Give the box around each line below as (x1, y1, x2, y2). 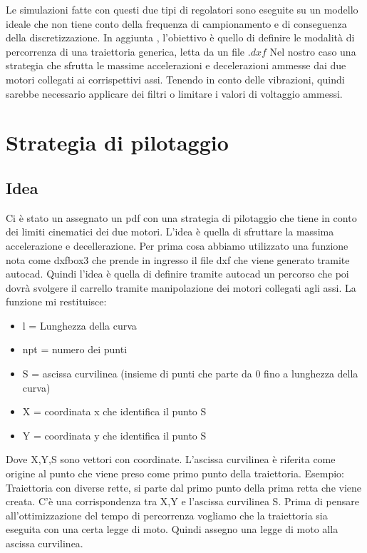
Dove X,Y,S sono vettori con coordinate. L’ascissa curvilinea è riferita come (6, 452, 336, 467)
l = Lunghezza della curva (22, 318, 137, 333)
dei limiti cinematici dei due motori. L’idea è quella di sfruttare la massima (6, 224, 334, 239)
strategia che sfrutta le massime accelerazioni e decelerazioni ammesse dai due (6, 58, 346, 73)
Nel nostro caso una (269, 44, 356, 59)
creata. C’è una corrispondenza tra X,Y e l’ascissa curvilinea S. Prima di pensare (6, 494, 359, 509)
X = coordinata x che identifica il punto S (22, 404, 207, 419)
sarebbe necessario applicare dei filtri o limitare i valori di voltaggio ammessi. (6, 86, 343, 101)
